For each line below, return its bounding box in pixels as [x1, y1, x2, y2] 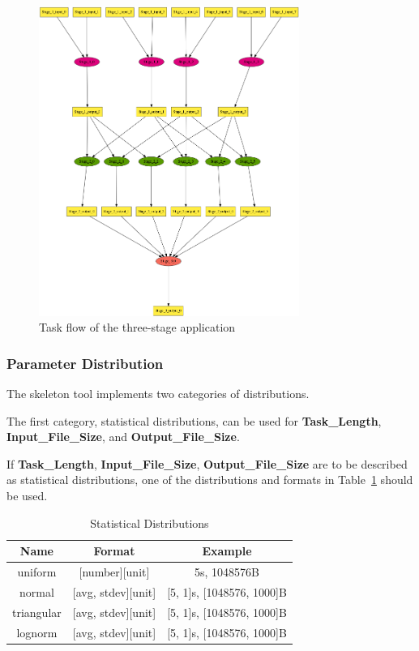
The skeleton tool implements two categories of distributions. [6, 384, 310, 401]
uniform [17, 563, 57, 580]
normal [19, 583, 54, 600]
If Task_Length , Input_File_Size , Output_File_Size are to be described [6, 455, 408, 472]
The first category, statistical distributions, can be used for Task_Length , [6, 412, 382, 429]
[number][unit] [79, 563, 150, 580]
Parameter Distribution [6, 353, 164, 373]
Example [202, 542, 252, 559]
